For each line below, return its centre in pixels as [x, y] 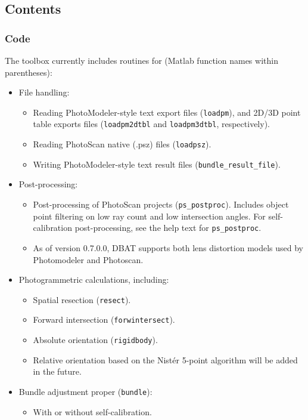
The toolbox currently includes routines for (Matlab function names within [141, 60]
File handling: [44, 92]
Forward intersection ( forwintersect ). [104, 319]
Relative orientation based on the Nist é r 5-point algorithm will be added [165, 359]
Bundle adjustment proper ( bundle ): [85, 391]
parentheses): [29, 72]
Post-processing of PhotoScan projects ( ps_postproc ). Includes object [161, 204]
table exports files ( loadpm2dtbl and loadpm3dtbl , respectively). [151, 124]
